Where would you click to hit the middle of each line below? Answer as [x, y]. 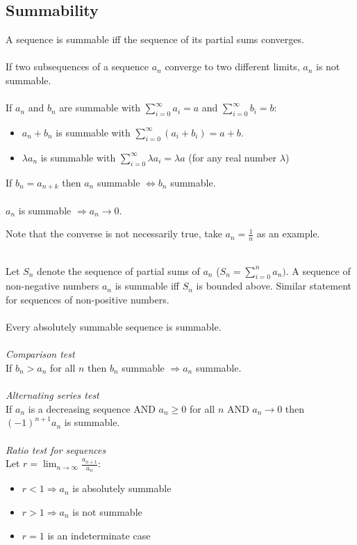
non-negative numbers [52, 286]
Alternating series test [52, 395]
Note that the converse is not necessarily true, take [114, 234]
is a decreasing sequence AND [92, 408]
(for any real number [233, 157]
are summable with [100, 108]
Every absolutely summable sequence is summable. [114, 327]
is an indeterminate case [99, 535]
